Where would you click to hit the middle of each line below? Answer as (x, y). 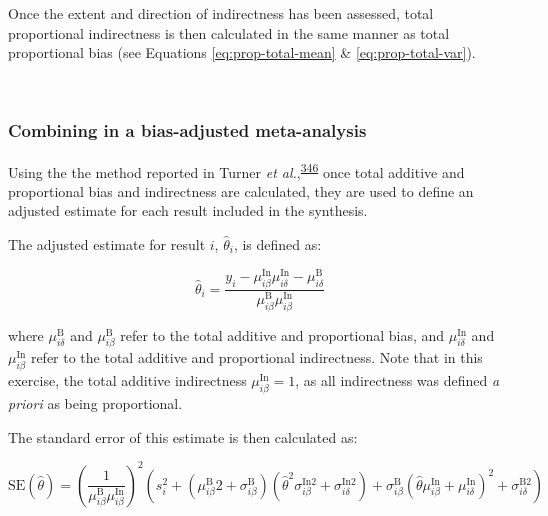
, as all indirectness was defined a (397, 380)
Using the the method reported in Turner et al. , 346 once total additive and (236, 170)
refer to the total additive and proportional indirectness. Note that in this (256, 357)
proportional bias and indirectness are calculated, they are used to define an (241, 190)
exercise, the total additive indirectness (127, 380)
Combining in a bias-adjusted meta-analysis (187, 130)
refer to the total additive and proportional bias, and (282, 334)
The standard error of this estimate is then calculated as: (183, 436)
